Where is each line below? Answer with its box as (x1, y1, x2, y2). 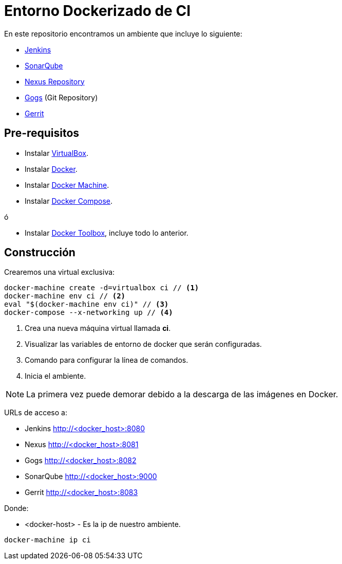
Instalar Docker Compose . (25, 196, 113, 205)
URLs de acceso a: (4, 408, 67, 417)
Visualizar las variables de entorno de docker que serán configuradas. (25, 340, 262, 349)
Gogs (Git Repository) (25, 93, 98, 102)
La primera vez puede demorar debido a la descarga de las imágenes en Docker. (26, 389, 338, 400)
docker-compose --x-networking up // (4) (4, 308, 173, 317)
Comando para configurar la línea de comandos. (25, 356, 188, 365)
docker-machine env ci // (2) (4, 292, 126, 301)
